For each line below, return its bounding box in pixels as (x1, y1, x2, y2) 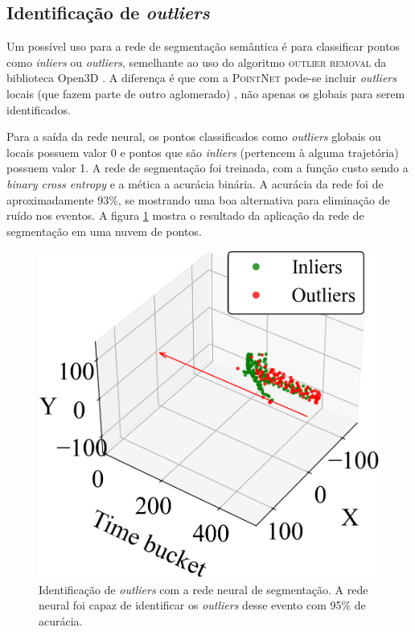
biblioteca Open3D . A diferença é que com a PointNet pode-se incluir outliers (6, 69, 397, 86)
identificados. (6, 101, 71, 118)
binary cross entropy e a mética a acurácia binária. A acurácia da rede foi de (6, 175, 384, 192)
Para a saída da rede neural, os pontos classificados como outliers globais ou (6, 128, 381, 145)
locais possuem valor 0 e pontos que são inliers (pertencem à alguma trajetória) (6, 143, 399, 160)
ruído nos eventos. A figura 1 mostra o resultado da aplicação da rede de (6, 207, 364, 224)
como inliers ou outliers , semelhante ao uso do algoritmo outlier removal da (6, 53, 387, 70)
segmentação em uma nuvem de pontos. (6, 222, 202, 239)
